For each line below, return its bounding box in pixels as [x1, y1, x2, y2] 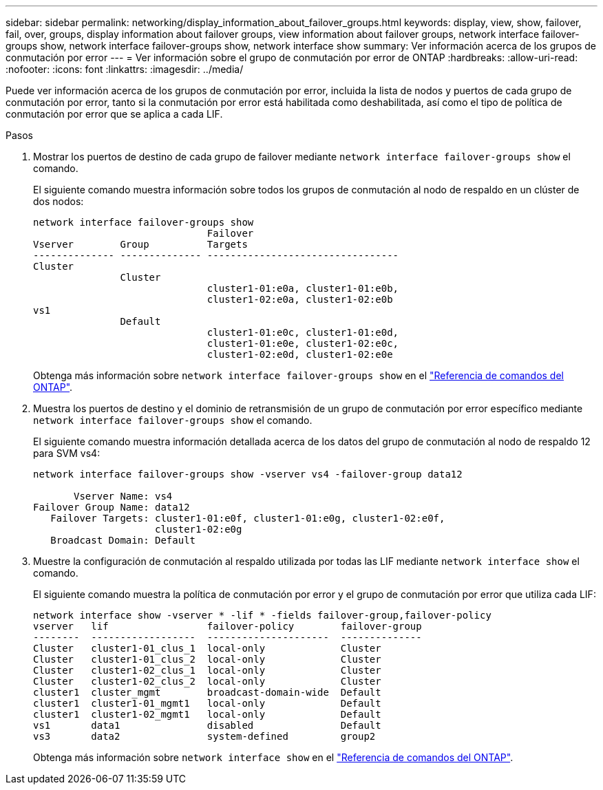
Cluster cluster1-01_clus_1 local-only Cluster [33, 643, 381, 654]
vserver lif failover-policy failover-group [33, 621, 422, 632]
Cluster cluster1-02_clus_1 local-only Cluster [33, 665, 381, 676]
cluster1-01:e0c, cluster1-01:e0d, [207, 327, 399, 338]
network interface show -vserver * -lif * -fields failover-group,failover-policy [33, 610, 491, 621]
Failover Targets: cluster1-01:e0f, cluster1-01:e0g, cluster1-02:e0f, [50, 513, 445, 524]
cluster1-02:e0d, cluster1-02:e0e [207, 349, 393, 360]
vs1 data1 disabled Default [33, 720, 381, 731]
